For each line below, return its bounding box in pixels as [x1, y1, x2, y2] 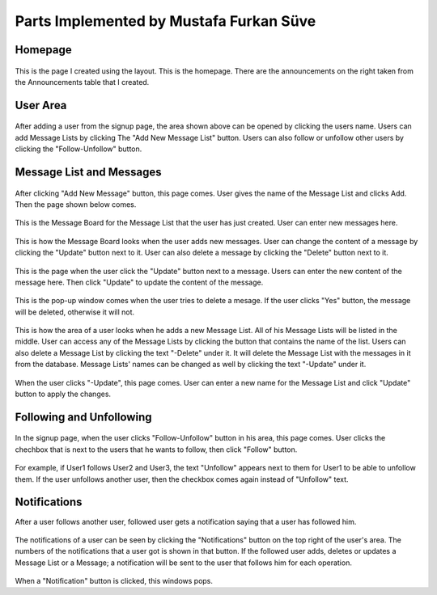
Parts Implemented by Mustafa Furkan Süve [15, 12, 316, 30]
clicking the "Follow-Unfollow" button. [15, 144, 142, 154]
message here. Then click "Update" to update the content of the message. [15, 277, 264, 287]
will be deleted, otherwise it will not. [15, 307, 135, 317]
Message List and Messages [15, 165, 162, 179]
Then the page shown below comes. [15, 199, 137, 209]
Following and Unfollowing [15, 410, 152, 424]
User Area [15, 98, 67, 112]
